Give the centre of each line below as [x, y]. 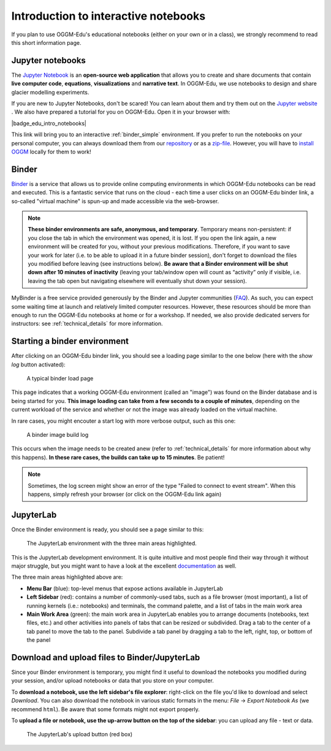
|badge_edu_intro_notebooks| [49, 123]
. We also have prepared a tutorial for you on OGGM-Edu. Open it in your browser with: [121, 112]
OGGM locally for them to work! [51, 152]
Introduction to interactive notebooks [108, 16]
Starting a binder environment [70, 341]
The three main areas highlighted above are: [67, 577]
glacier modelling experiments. [50, 92]
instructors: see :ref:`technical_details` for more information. [87, 324]
